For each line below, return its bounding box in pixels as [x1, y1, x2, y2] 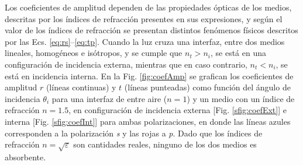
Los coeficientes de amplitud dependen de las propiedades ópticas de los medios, [5, 1, 292, 13]
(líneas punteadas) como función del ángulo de [124, 81, 291, 93]
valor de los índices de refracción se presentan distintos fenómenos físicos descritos [5, 24, 298, 36]
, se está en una [210, 47, 266, 59]
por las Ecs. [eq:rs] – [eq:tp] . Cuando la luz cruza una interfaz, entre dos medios [5, 35, 285, 47]
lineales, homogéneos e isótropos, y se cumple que [5, 47, 183, 59]
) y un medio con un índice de [187, 92, 295, 104]
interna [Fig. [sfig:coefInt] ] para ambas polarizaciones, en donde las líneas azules [5, 115, 291, 127]
